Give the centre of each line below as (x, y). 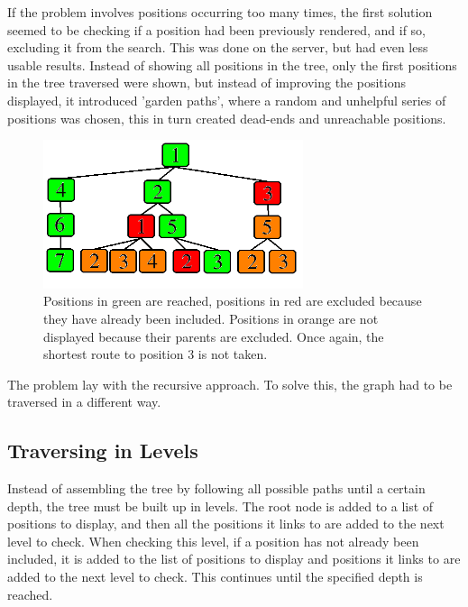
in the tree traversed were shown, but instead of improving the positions (206, 83)
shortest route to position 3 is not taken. (156, 354)
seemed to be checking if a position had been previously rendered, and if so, (216, 29)
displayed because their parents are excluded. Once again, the (214, 336)
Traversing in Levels (103, 451)
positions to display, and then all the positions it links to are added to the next (226, 524)
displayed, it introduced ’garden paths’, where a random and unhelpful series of (227, 100)
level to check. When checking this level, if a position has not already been (213, 541)
